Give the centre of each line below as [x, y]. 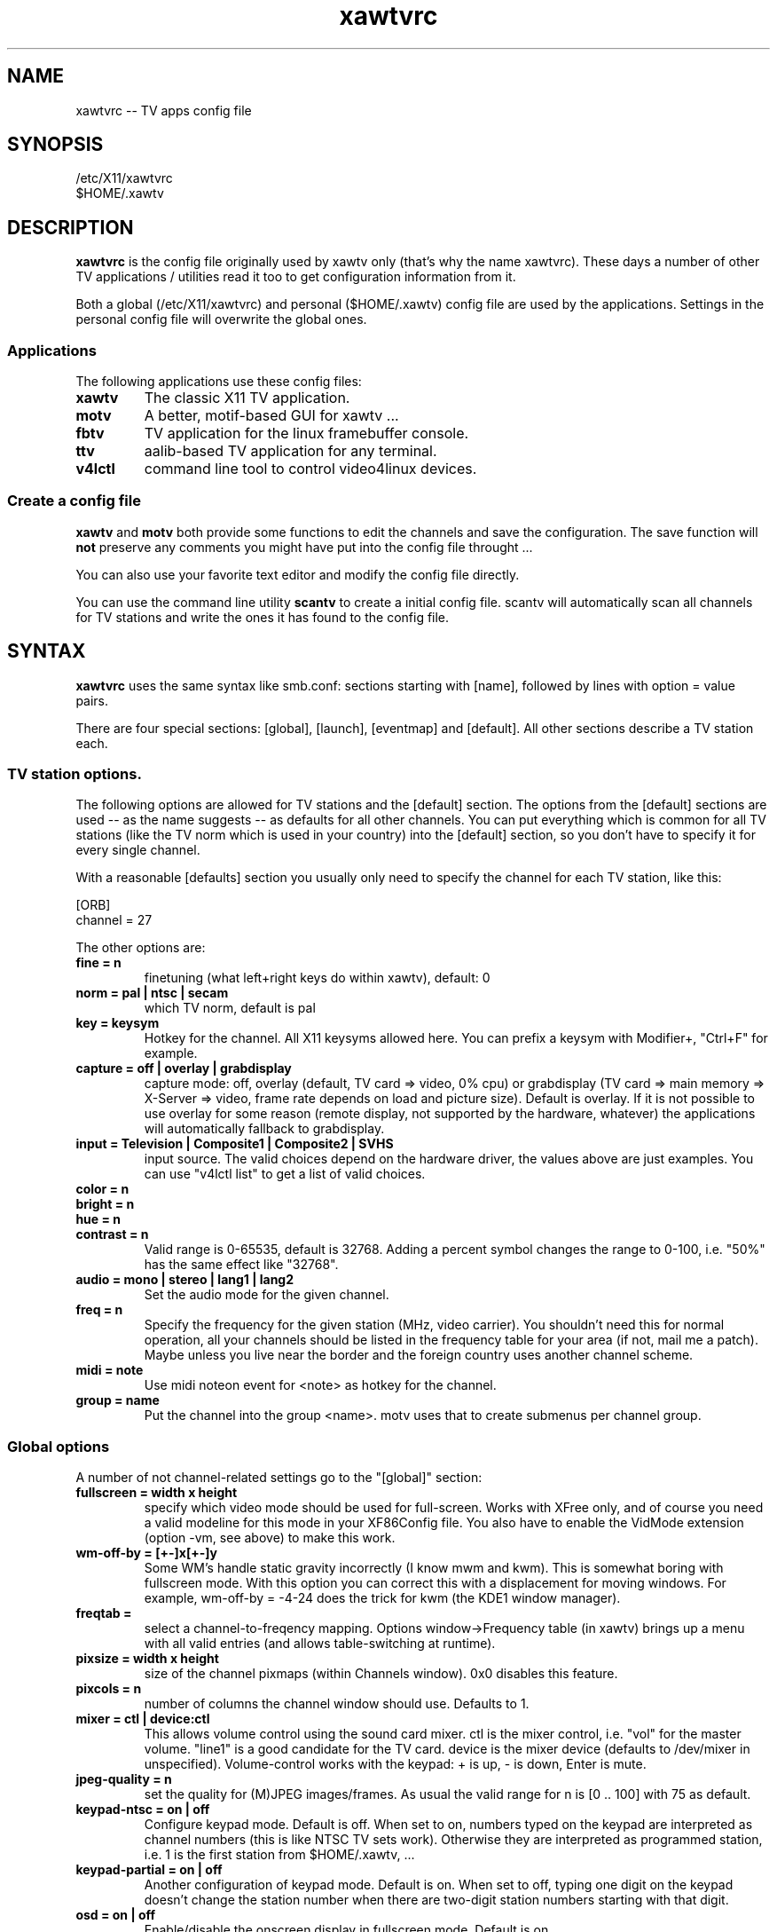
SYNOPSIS [55, 145]
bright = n [105, 1204]
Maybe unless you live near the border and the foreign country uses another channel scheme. [419, 1355]
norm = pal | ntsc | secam [152, 993]
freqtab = [104, 1613]
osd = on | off [116, 1915]
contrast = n [112, 1234]
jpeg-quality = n [124, 1779]
